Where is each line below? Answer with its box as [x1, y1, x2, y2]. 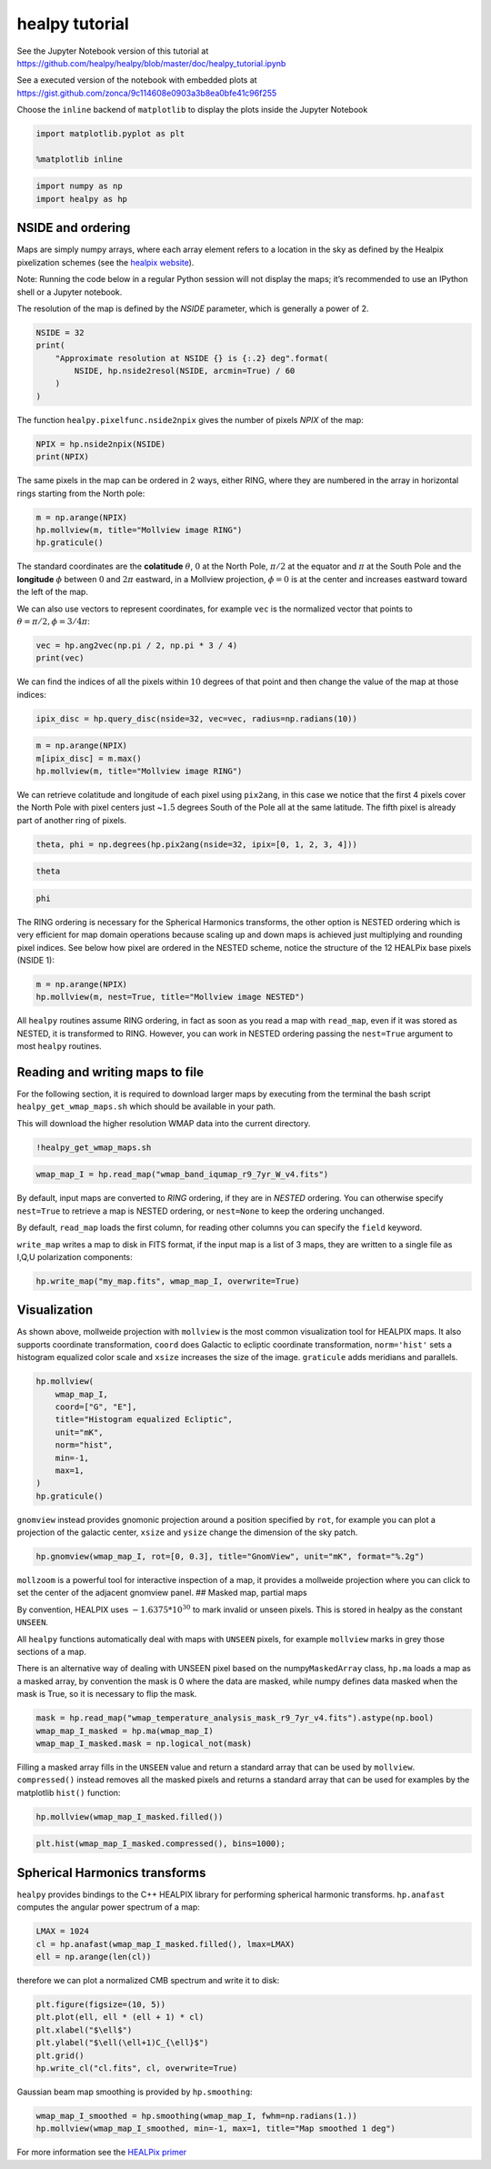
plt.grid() [35, 2050, 85, 2061]
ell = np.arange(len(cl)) [35, 1952, 152, 1962]
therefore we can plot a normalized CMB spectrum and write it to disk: [16, 1974, 280, 1985]
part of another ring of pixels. [16, 814, 127, 825]
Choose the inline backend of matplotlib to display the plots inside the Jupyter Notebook [16, 105, 368, 116]
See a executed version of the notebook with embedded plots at [16, 75, 258, 86]
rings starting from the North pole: [16, 488, 145, 499]
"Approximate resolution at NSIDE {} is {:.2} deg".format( [55, 353, 329, 363]
